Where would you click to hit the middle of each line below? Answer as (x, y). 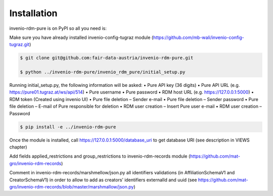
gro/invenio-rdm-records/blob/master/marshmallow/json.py (72, 186)
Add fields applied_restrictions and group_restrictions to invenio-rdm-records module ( (100, 156)
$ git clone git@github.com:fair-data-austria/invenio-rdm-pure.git (107, 58)
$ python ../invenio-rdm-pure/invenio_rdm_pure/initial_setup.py (103, 72)
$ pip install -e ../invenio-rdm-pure (68, 127)
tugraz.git (19, 44)
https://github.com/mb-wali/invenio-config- (199, 37)
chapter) (18, 147)
